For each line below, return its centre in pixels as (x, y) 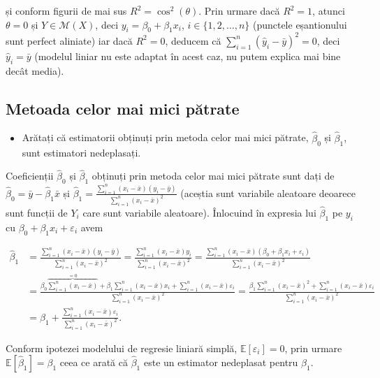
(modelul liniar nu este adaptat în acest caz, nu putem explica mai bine (188, 56)
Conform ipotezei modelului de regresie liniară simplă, (122, 348)
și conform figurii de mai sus (66, 10)
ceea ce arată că (94, 362)
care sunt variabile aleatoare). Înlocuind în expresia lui (199, 212)
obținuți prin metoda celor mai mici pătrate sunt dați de (213, 176)
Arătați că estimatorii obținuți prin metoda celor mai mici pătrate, (165, 137)
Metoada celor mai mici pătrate (123, 108)
